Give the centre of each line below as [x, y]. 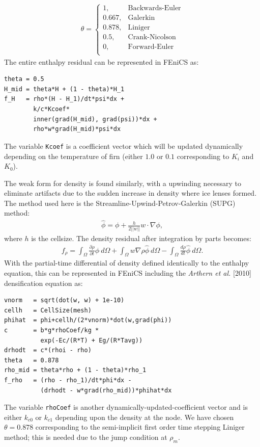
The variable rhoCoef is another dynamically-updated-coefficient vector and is [126, 407]
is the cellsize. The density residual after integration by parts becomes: [141, 238]
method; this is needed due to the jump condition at [86, 437]
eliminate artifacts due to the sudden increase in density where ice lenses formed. [131, 193]
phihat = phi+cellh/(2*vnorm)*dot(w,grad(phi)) [88, 320]
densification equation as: [44, 283]
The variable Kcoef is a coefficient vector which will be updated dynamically [124, 146]
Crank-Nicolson [152, 37]
